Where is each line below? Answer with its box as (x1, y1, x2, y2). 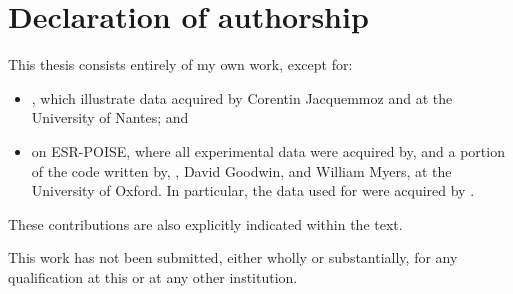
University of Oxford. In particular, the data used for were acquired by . (31, 180, 475, 201)
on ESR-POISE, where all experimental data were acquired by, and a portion (31, 140, 505, 161)
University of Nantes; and (31, 107, 189, 128)
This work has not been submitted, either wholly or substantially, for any (8, 247, 458, 268)
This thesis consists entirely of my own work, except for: (8, 54, 353, 75)
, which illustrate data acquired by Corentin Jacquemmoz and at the (31, 87, 453, 108)
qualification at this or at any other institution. (8, 266, 298, 287)
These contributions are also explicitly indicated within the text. (8, 213, 403, 234)
